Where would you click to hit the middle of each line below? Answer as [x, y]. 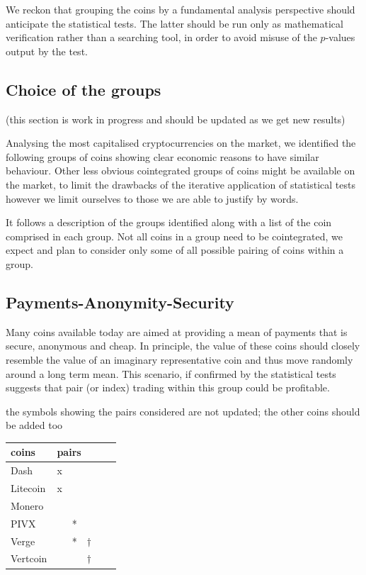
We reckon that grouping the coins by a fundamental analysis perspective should [181, 9]
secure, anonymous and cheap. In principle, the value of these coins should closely [183, 346]
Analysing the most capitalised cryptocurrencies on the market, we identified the [181, 143]
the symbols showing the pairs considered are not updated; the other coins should [183, 411]
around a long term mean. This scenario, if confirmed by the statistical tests [171, 373]
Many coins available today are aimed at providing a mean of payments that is [177, 331]
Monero [27, 505]
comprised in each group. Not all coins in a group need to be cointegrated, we [174, 236]
